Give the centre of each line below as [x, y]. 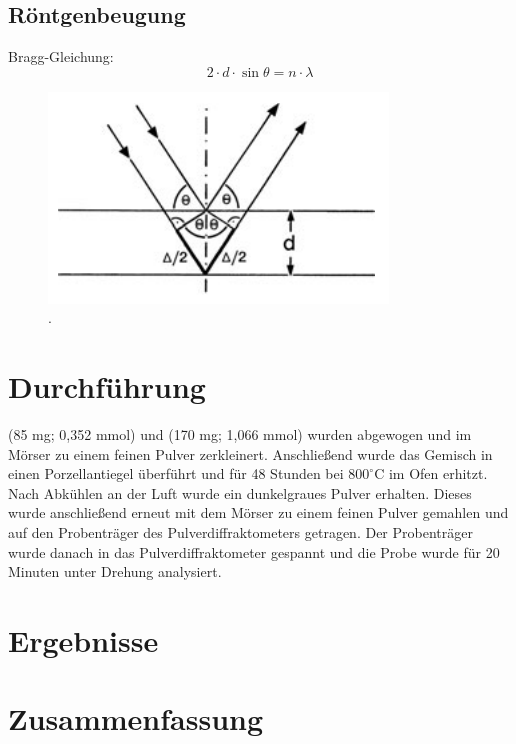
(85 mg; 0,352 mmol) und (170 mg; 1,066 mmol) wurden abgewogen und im [240, 434]
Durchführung [107, 386]
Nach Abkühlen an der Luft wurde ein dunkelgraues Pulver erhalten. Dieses [240, 492]
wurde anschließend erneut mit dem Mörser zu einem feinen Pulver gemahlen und [258, 512]
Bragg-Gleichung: [61, 56]
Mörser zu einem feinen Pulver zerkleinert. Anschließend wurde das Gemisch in [250, 453]
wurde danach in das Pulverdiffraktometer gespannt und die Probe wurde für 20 [254, 551]
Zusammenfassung [136, 718]
